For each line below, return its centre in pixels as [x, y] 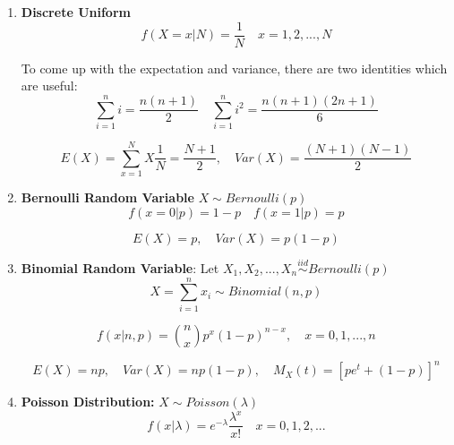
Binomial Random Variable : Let [120, 267]
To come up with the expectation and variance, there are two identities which [234, 68]
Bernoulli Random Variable [107, 197]
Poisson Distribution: [88, 402]
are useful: [49, 86]
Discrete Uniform [76, 12]
